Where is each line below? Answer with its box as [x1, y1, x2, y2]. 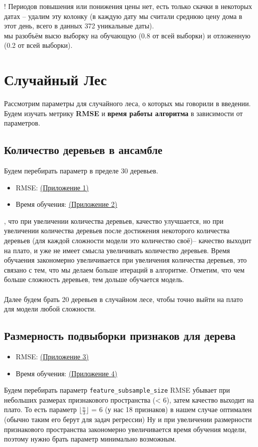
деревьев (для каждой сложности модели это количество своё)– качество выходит [4, 235, 252, 246]
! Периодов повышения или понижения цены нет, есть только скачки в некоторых [4, 1, 252, 11]
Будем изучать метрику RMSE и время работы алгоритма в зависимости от [4, 108, 243, 118]
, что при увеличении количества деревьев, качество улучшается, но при [4, 215, 224, 226]
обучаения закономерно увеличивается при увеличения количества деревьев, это [4, 255, 247, 265]
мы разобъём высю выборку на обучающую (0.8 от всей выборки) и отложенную [4, 30, 251, 40]
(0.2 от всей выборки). [4, 40, 73, 50]
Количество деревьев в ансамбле [4, 142, 163, 157]
